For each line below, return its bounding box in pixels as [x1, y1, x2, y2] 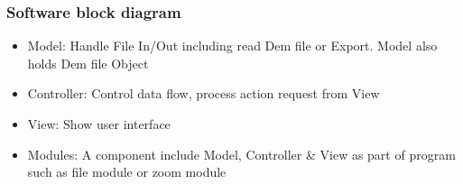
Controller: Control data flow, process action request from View [27, 84, 380, 103]
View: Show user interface [27, 115, 171, 133]
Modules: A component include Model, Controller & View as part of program [27, 144, 456, 163]
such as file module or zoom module [27, 162, 227, 181]
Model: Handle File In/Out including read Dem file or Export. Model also [27, 36, 438, 55]
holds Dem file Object [27, 53, 149, 72]
